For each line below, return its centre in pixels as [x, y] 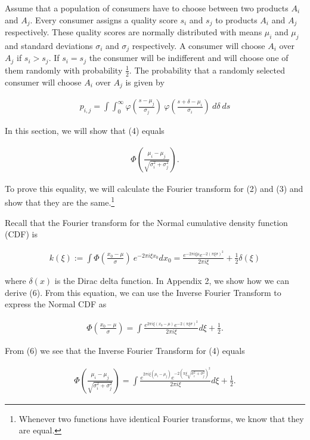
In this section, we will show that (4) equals [85, 131]
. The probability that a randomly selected [207, 70]
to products [236, 19]
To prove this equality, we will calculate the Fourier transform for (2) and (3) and [154, 188]
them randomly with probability [64, 70]
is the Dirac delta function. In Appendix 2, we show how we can [172, 281]
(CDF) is [21, 234]
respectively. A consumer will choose [199, 45]
